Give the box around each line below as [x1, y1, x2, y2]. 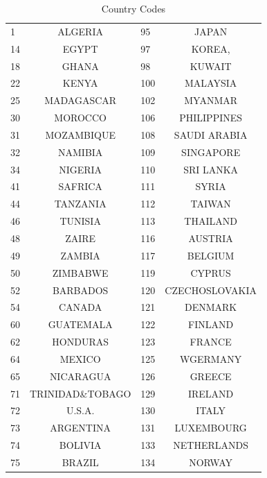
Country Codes [101, 1, 166, 15]
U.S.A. [66, 403, 95, 418]
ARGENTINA [50, 420, 111, 435]
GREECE [190, 368, 232, 383]
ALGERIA [57, 24, 103, 38]
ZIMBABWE [52, 265, 109, 280]
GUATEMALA [48, 317, 113, 332]
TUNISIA [59, 214, 101, 228]
